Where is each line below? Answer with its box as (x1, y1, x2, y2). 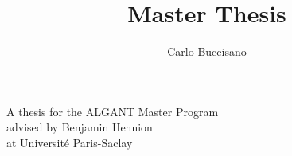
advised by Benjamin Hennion (6, 119, 153, 135)
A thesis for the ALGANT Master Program (6, 103, 219, 119)
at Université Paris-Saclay (6, 134, 133, 150)
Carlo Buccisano (167, 43, 247, 60)
